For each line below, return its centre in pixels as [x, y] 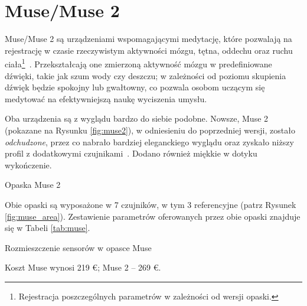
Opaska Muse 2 [33, 185]
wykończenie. [28, 165]
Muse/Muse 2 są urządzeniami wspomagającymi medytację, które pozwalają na [148, 39]
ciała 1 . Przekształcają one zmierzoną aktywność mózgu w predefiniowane [138, 63]
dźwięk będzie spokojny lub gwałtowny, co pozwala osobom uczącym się [135, 87]
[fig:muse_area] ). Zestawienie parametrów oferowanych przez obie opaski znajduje [153, 216]
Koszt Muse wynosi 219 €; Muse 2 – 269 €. [83, 267]
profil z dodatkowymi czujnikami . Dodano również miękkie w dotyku [131, 153]
